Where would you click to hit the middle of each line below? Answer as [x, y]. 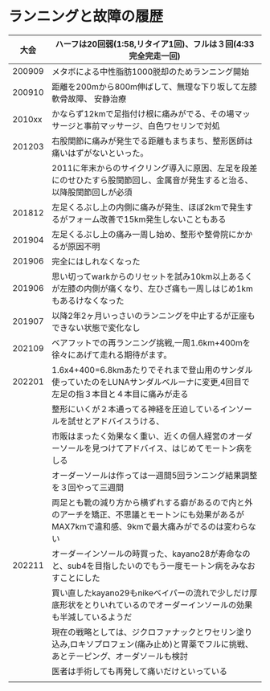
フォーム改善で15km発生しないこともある [147, 219]
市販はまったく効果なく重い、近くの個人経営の [140, 436]
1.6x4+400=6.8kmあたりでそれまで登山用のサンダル [152, 370]
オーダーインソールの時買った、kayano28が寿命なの [151, 554]
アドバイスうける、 [128, 421]
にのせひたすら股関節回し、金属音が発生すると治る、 [152, 180]
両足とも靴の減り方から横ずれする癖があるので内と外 [152, 502]
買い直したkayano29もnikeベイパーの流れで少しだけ [151, 593]
